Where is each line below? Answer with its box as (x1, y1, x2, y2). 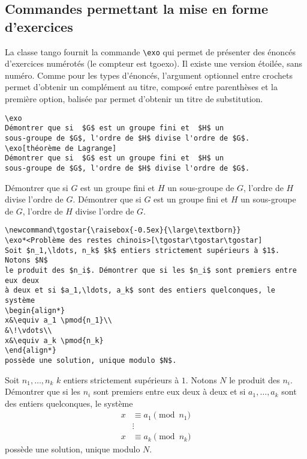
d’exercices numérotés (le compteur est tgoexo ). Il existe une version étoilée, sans (5, 57, 303, 70)
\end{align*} (5, 346, 56, 355)
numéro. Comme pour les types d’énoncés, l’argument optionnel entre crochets (5, 68, 293, 81)
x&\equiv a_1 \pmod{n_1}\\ (5, 316, 112, 325)
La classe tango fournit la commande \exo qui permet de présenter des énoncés (5, 45, 296, 58)
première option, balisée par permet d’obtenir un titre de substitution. (5, 93, 263, 105)
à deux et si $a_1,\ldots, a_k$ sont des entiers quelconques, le (5, 286, 276, 295)
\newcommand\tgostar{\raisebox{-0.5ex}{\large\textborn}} (5, 226, 241, 235)
